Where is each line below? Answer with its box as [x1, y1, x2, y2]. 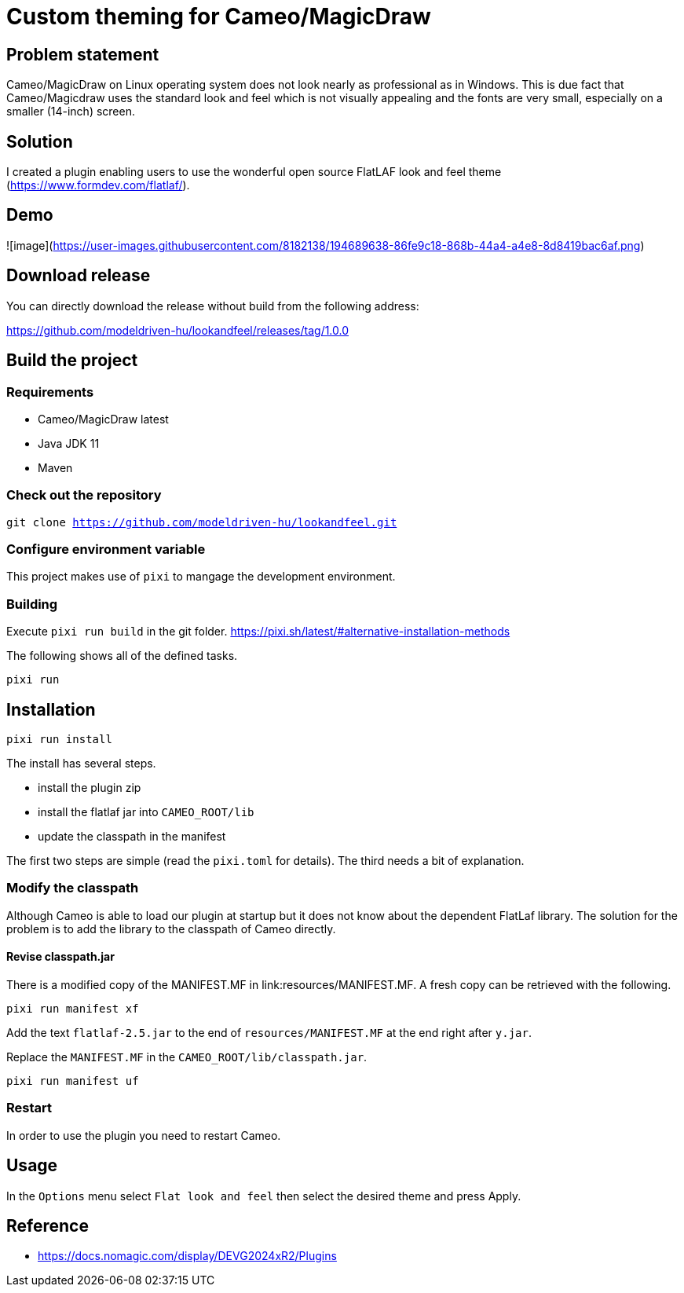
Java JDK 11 [38, 436, 100, 450]
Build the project [6, 350, 138, 371]
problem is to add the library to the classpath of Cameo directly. [6, 921, 336, 936]
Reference [6, 1216, 89, 1236]
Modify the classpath [6, 880, 139, 896]
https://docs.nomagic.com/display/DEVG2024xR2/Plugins [38, 1249, 337, 1263]
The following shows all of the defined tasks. [6, 649, 238, 663]
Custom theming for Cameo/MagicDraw [6, 3, 431, 30]
